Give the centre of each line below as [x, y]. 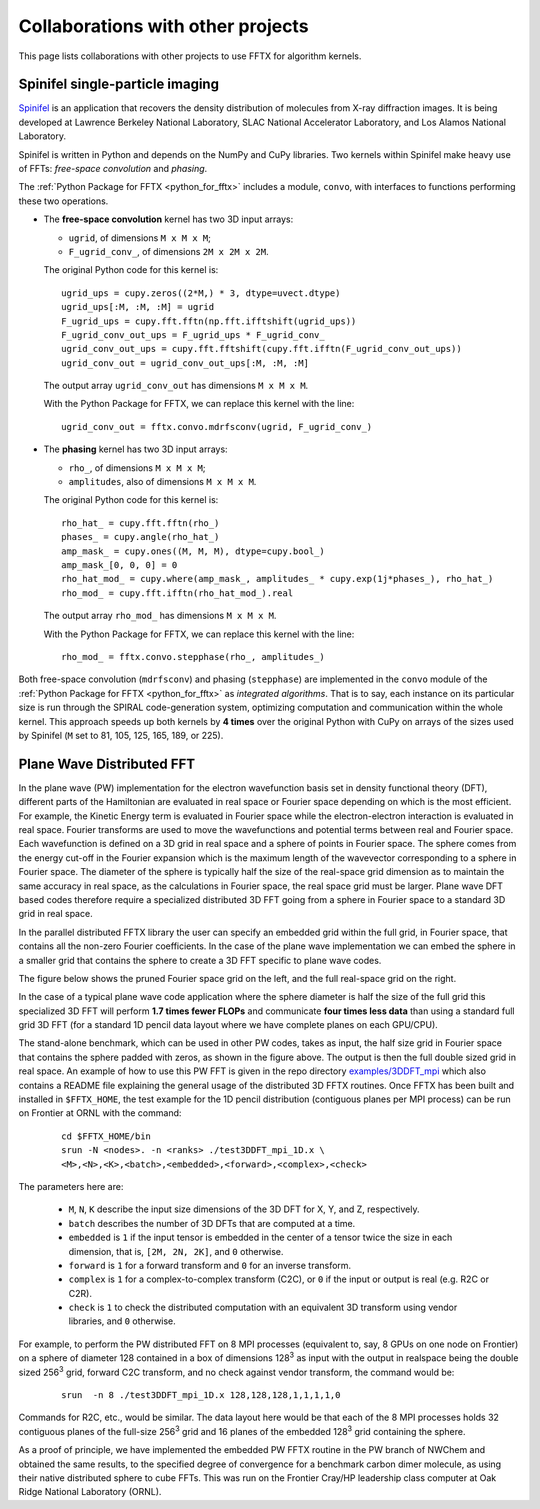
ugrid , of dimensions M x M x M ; [140, 237]
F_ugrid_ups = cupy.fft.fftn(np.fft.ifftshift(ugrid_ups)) [209, 321]
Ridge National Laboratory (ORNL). [90, 1492]
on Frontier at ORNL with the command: [100, 1113]
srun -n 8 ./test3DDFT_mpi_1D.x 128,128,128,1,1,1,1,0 [201, 1395]
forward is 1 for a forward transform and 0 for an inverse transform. [210, 1265]
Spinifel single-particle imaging [119, 84]
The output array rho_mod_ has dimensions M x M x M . [160, 616]
